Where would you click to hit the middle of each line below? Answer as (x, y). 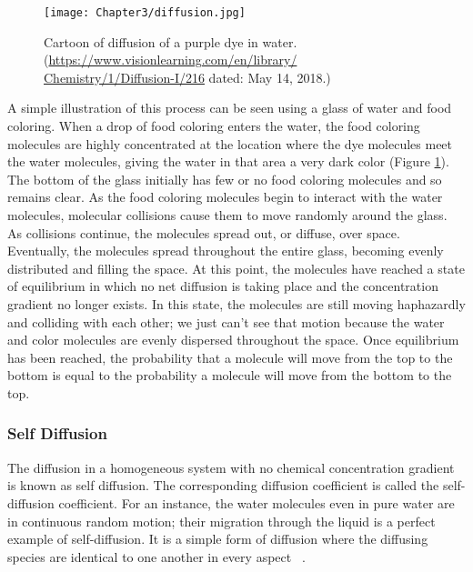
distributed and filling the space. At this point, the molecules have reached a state (236, 268)
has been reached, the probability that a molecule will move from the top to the (230, 357)
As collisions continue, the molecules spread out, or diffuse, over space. (204, 232)
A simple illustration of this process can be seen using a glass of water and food (230, 108)
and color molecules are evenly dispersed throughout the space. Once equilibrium (233, 340)
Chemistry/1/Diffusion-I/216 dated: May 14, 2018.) (187, 77)
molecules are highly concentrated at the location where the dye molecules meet (230, 143)
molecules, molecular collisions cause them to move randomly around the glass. (227, 215)
